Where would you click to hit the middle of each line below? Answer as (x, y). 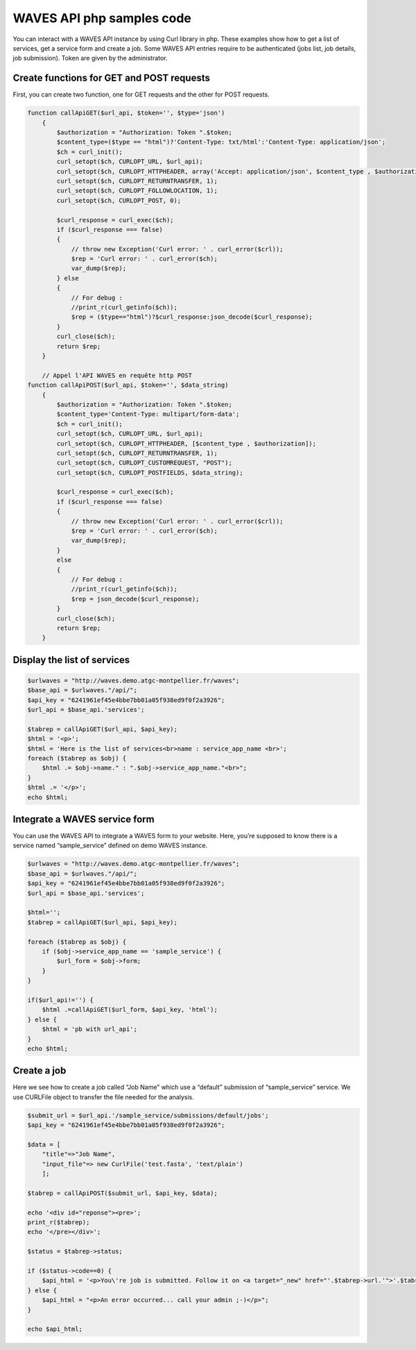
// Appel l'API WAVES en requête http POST (117, 375)
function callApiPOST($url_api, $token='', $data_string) (128, 385)
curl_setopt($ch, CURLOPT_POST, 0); (119, 200)
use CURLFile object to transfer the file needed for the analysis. (103, 1097)
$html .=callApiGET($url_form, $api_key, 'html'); (130, 1010)
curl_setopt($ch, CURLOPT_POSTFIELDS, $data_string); (150, 473)
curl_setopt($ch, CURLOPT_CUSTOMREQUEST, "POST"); (144, 463)
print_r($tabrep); (59, 1223)
